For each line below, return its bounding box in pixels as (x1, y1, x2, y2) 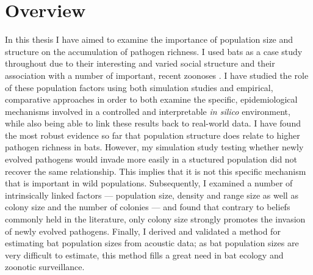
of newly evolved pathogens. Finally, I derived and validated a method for (5, 224, 281, 237)
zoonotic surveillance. (5, 260, 85, 273)
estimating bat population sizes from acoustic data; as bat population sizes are (5, 237, 299, 249)
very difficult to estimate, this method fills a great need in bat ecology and (5, 248, 284, 261)
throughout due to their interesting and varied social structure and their (5, 57, 275, 70)
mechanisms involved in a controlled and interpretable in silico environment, (5, 105, 290, 117)
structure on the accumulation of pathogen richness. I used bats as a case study (5, 45, 303, 57)
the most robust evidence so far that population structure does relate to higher (5, 128, 300, 141)
